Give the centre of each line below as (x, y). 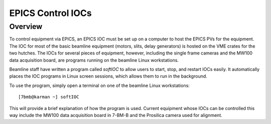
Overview (26, 26)
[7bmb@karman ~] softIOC (49, 97)
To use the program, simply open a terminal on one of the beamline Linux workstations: (100, 85)
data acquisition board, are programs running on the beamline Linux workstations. (94, 60)
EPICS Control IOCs (51, 13)
